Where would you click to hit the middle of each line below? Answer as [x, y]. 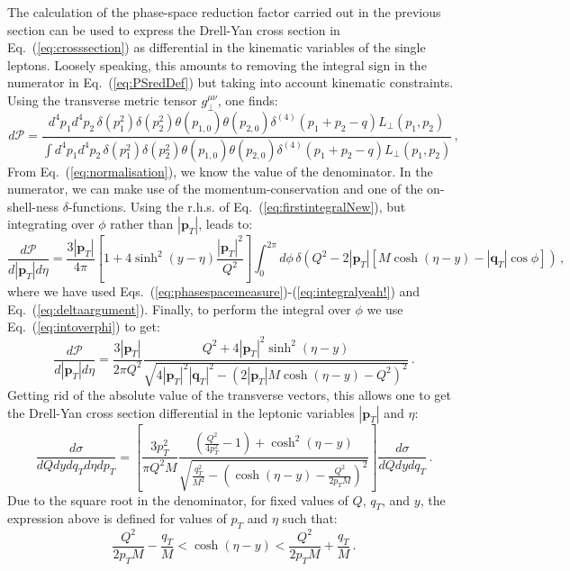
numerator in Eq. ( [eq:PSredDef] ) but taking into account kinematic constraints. [231, 82]
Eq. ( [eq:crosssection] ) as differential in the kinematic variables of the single [217, 47]
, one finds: [248, 100]
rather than [142, 224]
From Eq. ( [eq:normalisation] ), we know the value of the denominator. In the [220, 171]
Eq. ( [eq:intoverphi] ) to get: [84, 326]
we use [385, 308]
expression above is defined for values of [117, 518]
